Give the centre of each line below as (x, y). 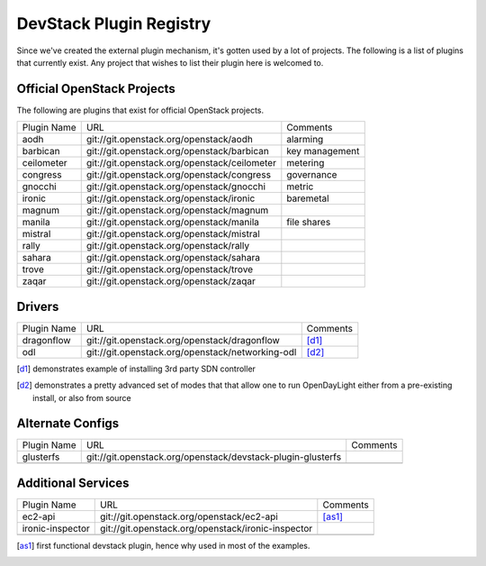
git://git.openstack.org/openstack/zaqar (171, 281)
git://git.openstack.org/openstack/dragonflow (183, 340)
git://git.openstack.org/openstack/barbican (177, 151)
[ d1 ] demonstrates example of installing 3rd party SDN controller (136, 369)
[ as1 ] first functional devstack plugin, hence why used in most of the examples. (163, 545)
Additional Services (73, 483)
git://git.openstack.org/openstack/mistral (173, 234)
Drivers (38, 306)
